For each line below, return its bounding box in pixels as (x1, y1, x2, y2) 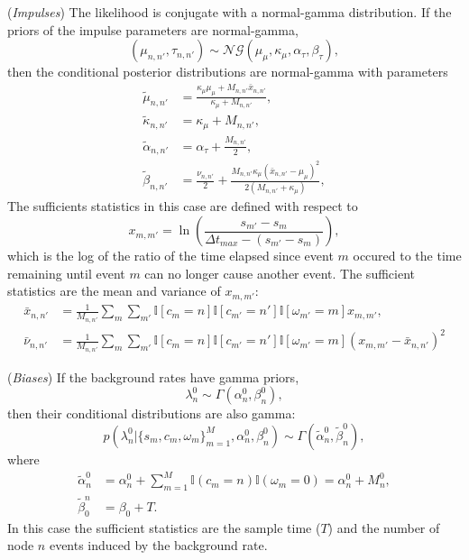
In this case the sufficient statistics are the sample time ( (7, 518, 321, 537)
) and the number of (327, 518, 440, 537)
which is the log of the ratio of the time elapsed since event (7, 246, 334, 265)
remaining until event (7, 263, 125, 282)
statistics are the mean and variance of (7, 281, 221, 300)
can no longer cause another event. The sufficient (144, 263, 415, 282)
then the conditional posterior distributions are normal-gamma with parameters (7, 62, 448, 81)
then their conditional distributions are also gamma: (7, 404, 296, 423)
